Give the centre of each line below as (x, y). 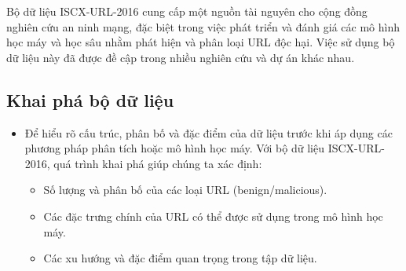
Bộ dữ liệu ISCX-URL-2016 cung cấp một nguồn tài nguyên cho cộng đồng (187, 11)
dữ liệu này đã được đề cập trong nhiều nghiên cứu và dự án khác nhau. (181, 57)
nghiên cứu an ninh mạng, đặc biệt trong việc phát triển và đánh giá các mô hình (203, 26)
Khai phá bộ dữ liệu (90, 99)
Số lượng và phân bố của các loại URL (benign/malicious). (185, 190)
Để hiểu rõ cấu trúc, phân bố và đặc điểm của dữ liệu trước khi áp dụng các (208, 132)
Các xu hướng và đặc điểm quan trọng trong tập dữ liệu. (180, 258)
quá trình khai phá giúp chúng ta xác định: (158, 163)
